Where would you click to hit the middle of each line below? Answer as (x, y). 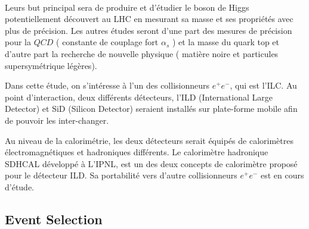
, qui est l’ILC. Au (263, 85)
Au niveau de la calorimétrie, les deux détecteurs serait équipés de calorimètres (149, 140)
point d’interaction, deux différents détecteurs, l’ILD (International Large (139, 97)
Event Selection (54, 219)
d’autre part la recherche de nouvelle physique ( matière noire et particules (142, 53)
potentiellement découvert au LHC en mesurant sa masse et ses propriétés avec (149, 19)
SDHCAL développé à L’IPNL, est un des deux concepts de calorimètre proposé (151, 163)
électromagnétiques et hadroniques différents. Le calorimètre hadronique (137, 152)
